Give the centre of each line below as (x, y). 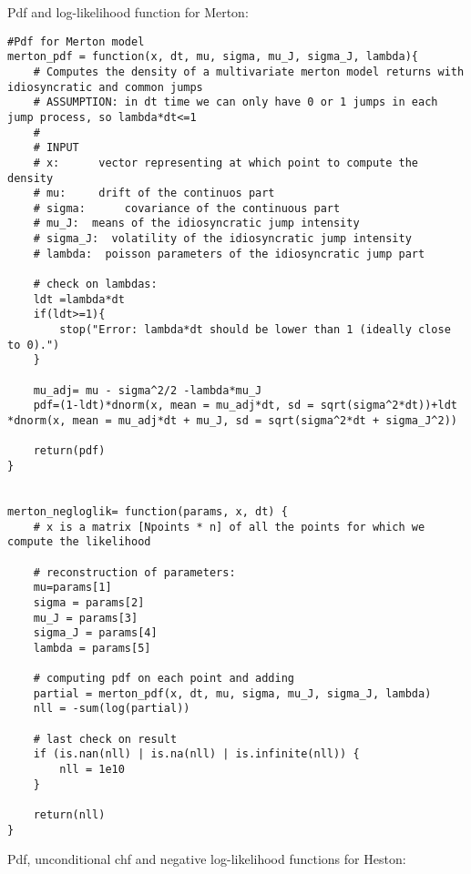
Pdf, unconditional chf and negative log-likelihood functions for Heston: (207, 859)
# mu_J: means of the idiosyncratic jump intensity (196, 224)
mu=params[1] (72, 588)
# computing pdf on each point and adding (164, 679)
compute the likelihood (79, 542)
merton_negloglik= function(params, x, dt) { (148, 511)
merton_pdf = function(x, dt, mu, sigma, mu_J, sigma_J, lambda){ (213, 57)
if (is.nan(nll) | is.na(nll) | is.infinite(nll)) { (196, 754)
